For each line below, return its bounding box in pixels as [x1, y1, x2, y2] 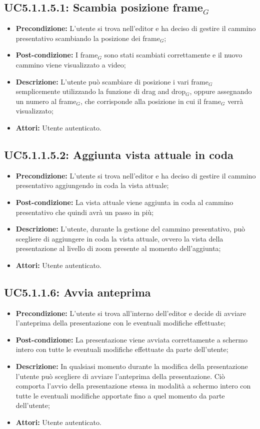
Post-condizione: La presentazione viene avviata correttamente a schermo [15, 334, 247, 344]
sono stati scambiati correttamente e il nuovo [104, 49, 242, 60]
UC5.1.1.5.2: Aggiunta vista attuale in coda [4, 146, 233, 162]
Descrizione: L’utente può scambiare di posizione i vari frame [15, 76, 208, 86]
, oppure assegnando [189, 86, 252, 96]
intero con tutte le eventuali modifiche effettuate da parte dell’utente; [15, 344, 228, 354]
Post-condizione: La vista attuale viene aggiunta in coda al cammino [15, 196, 233, 207]
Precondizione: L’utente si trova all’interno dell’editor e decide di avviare [15, 307, 246, 318]
